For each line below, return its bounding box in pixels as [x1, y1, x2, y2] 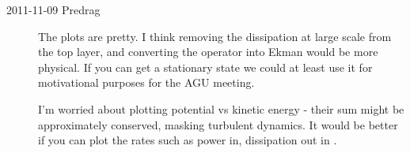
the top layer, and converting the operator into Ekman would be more [38, 43, 378, 60]
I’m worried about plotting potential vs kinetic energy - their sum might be [38, 100, 404, 117]
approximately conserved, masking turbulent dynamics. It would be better [38, 116, 398, 132]
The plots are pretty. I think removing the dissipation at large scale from [38, 28, 392, 44]
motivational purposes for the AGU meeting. [38, 74, 255, 91]
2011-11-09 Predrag [6, 2, 101, 17]
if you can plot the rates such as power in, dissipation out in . [38, 132, 337, 148]
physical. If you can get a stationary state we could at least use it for [38, 58, 373, 75]
